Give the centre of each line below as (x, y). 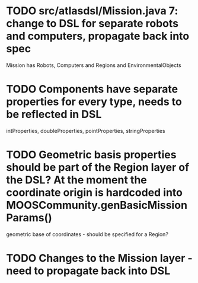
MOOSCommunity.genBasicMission (97, 205)
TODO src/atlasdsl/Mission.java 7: (92, 11)
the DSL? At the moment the (76, 180)
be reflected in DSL (54, 115)
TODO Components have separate (92, 89)
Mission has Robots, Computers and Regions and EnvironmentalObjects (94, 65)
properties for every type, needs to (94, 102)
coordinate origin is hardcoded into (94, 193)
